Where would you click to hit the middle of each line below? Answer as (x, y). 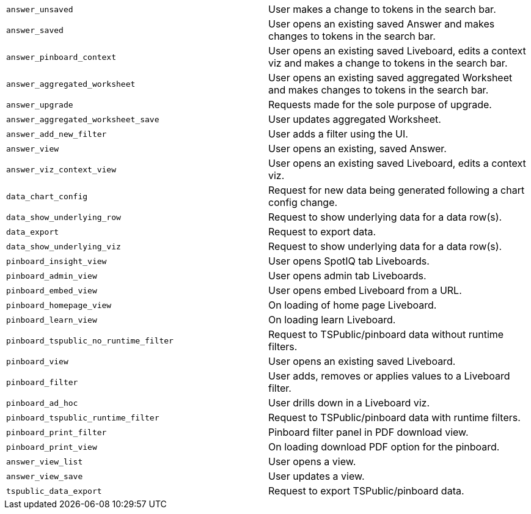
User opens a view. (312, 461)
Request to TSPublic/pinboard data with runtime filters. (394, 417)
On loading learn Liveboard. (332, 320)
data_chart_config (47, 196)
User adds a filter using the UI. (338, 134)
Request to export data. (322, 232)
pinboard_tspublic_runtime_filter (83, 417)
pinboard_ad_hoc (42, 403)
